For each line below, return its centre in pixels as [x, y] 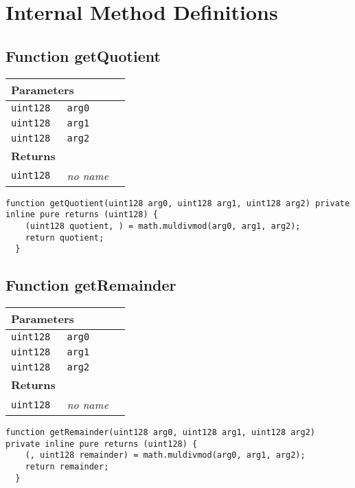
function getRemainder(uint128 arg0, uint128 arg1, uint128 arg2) [161, 433]
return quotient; [65, 237]
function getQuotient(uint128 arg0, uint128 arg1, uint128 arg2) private [178, 203]
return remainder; [67, 467]
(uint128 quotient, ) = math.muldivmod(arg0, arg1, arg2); [163, 226]
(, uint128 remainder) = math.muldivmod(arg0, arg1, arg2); [165, 455]
